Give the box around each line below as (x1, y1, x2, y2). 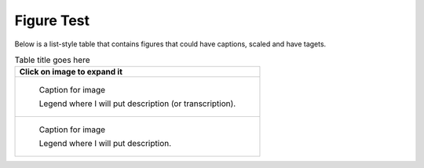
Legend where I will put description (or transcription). (38, 98, 236, 109)
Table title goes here (14, 55, 90, 66)
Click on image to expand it (19, 67, 123, 78)
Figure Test (14, 12, 90, 29)
